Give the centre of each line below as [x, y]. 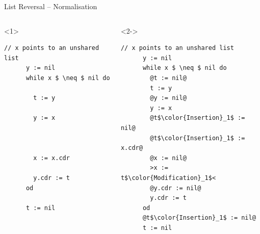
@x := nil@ [168, 158]
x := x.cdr [51, 158]
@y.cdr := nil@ [176, 188]
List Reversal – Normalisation [51, 6]
